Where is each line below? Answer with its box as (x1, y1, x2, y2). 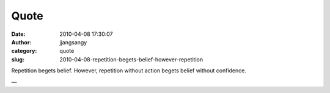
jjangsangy (59, 38, 87, 46)
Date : (11, 30, 26, 38)
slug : (11, 55, 24, 63)
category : (11, 47, 37, 55)
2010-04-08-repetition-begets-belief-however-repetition (59, 55, 204, 63)
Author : (11, 38, 32, 46)
